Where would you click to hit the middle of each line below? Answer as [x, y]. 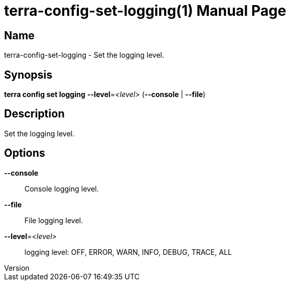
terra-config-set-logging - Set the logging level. [84, 55]
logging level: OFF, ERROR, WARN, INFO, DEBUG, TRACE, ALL [128, 252]
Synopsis [28, 75]
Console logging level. [62, 188]
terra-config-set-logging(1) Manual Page [145, 11]
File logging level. [54, 220]
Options [25, 153]
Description [34, 114]
